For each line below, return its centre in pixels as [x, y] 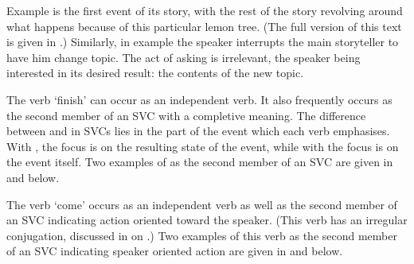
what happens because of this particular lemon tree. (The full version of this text [204, 26]
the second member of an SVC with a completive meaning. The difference [186, 115]
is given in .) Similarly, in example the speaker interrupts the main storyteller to [203, 42]
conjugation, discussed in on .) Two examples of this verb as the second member [202, 235]
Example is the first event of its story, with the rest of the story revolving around [205, 10]
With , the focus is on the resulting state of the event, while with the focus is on [203, 146]
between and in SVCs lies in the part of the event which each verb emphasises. [198, 131]
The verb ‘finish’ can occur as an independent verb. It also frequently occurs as [199, 99]
